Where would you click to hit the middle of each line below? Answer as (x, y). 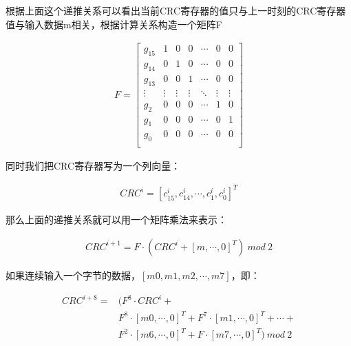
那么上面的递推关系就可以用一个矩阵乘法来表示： (116, 220)
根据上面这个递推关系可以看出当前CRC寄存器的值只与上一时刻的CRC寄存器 (176, 10)
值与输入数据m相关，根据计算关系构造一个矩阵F (114, 24)
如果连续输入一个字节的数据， (73, 275)
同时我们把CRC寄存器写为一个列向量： (93, 166)
